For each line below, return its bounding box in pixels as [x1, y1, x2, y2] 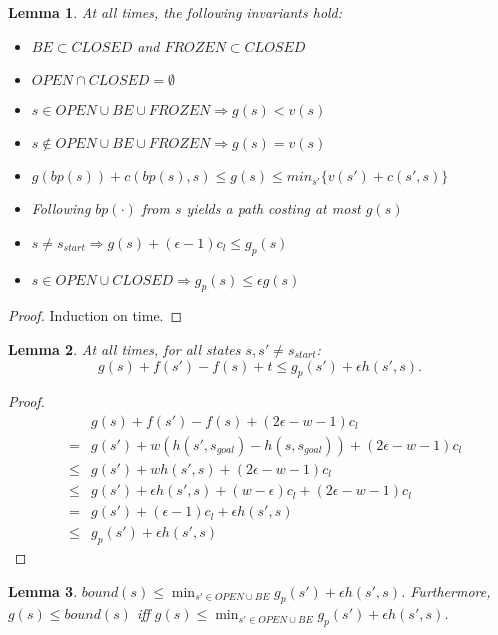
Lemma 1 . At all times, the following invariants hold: [8, 2, 343, 22]
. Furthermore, [401, 580, 491, 601]
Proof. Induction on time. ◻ [8, 305, 183, 326]
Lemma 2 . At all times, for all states [8, 338, 241, 359]
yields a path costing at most [186, 198, 361, 219]
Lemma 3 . [8, 580, 78, 601]
